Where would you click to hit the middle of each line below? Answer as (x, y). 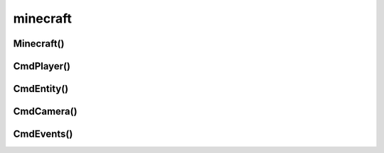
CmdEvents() (43, 134)
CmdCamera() (45, 112)
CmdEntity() (41, 89)
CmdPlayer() (42, 66)
